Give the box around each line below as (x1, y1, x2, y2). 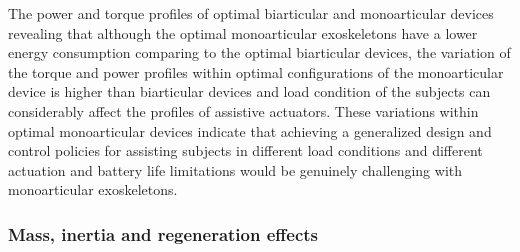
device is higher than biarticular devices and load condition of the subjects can (8, 81, 491, 102)
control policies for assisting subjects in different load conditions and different (8, 140, 483, 161)
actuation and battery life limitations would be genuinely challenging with (8, 159, 463, 180)
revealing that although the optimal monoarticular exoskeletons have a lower (8, 22, 478, 43)
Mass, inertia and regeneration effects (8, 221, 319, 246)
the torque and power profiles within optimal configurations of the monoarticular (8, 61, 504, 82)
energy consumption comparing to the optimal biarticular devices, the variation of (8, 42, 511, 63)
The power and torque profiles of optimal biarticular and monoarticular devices (8, 3, 494, 23)
